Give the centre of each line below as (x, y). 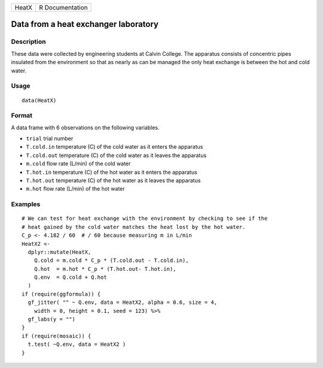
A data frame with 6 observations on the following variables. (85, 127)
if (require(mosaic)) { (57, 336)
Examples (26, 204)
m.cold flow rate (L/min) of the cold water (78, 164)
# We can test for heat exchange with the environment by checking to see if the (145, 218)
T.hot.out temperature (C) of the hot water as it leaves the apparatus (113, 180)
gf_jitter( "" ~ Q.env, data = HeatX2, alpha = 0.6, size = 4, (123, 302)
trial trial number (50, 138)
